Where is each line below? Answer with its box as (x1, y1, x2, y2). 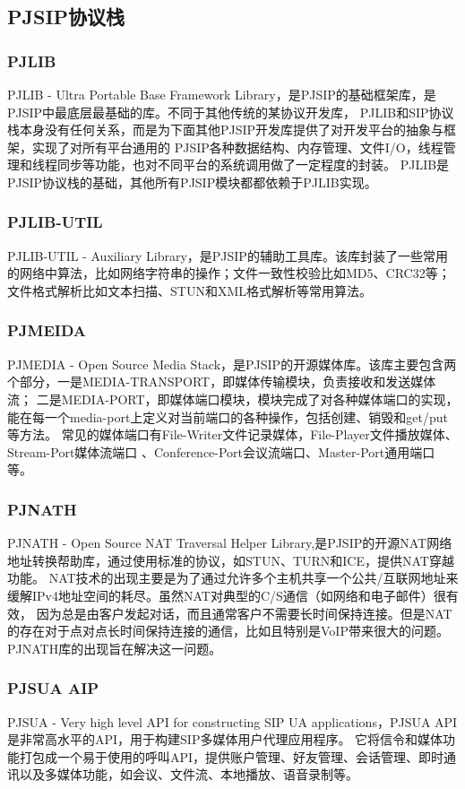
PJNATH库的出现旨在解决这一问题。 (7, 638, 222, 657)
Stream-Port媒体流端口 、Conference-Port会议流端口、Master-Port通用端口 (7, 442, 435, 461)
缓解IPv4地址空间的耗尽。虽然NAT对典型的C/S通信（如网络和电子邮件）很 (7, 585, 446, 604)
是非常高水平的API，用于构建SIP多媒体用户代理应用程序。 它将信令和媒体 (7, 730, 443, 749)
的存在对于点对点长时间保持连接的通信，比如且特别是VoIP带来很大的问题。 (7, 621, 449, 640)
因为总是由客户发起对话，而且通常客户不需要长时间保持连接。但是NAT (36, 603, 452, 622)
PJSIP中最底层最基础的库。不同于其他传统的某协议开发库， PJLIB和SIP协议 (7, 102, 454, 121)
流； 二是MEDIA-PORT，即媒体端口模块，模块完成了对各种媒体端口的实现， (7, 389, 459, 408)
